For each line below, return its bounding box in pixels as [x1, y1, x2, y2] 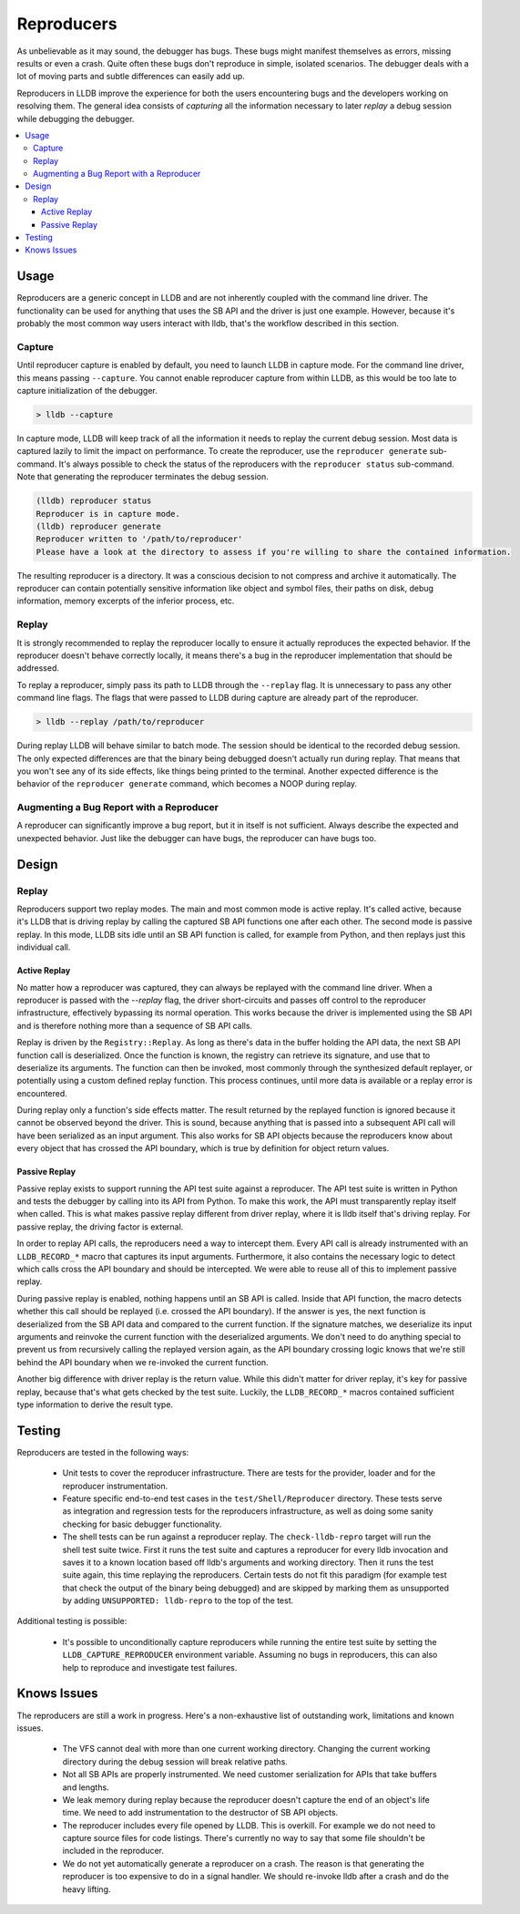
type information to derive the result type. [16, 1399, 173, 1410]
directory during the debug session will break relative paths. [62, 1755, 289, 1767]
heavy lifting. [62, 1883, 111, 1895]
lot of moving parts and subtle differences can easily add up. [16, 71, 245, 82]
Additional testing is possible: [16, 1616, 127, 1627]
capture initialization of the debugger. [16, 386, 158, 396]
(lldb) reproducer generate [36, 520, 161, 531]
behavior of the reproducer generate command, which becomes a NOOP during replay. [16, 778, 358, 789]
